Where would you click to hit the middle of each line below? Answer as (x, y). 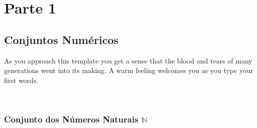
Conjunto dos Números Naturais (71, 119)
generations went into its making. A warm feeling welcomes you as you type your (129, 70)
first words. (21, 80)
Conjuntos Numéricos (61, 39)
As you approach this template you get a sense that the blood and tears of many (128, 60)
